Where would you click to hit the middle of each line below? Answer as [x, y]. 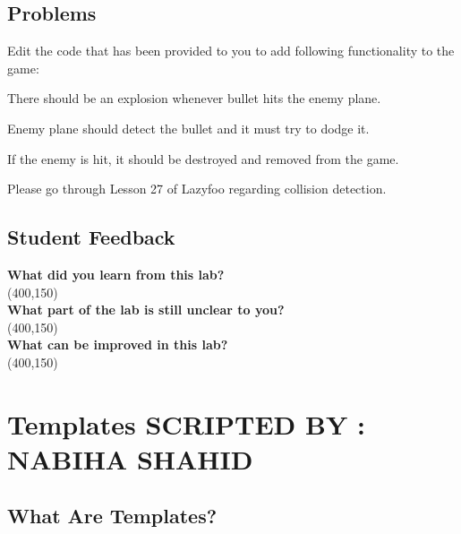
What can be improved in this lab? [118, 345]
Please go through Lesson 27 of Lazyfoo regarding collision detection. [197, 189]
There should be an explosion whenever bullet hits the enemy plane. [194, 98]
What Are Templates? [112, 516]
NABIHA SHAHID [130, 458]
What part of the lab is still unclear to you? [146, 310]
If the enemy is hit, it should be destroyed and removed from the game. [203, 158]
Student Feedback [91, 237]
